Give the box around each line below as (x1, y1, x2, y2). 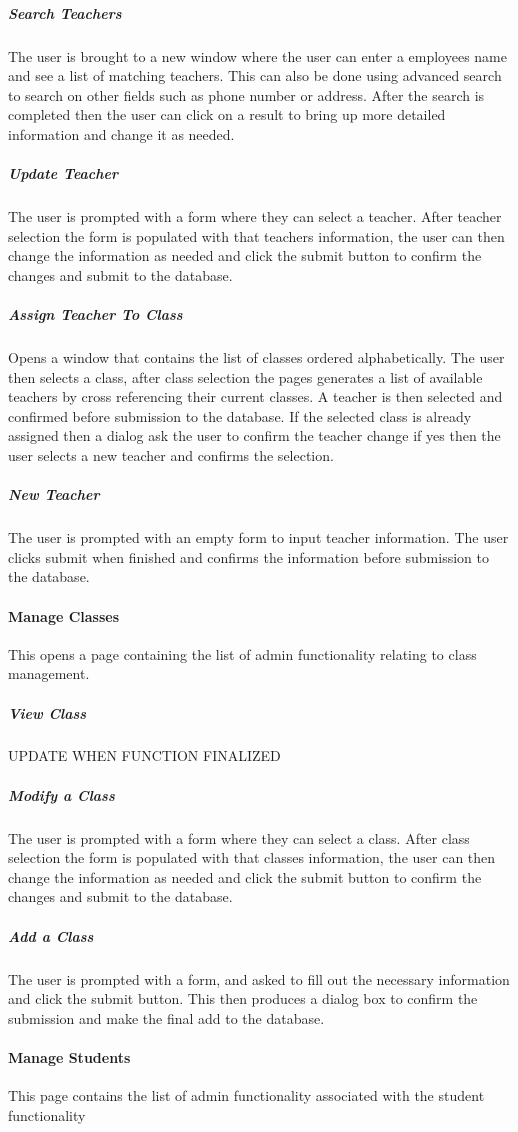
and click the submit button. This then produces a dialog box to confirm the (8, 988, 478, 1009)
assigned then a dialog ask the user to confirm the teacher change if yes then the (8, 425, 501, 446)
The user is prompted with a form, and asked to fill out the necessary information (8, 968, 510, 989)
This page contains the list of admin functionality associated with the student (8, 1085, 485, 1106)
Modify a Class (8, 784, 115, 805)
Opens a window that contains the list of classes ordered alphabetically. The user (8, 347, 505, 368)
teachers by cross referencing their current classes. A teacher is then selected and (8, 386, 503, 407)
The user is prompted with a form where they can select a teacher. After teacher (8, 206, 502, 227)
